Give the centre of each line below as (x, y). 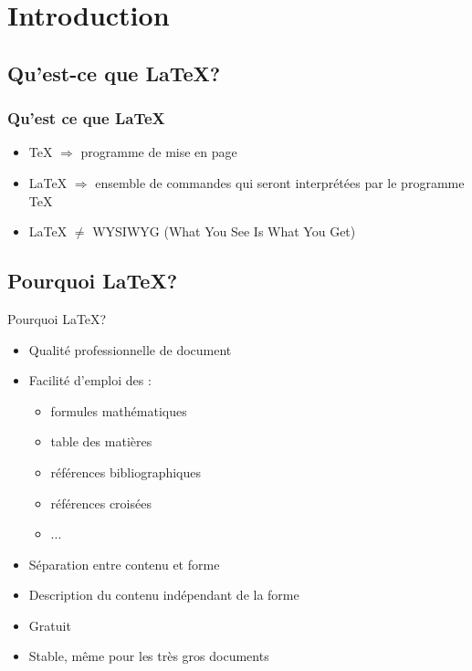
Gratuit (50, 625)
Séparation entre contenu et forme (124, 564)
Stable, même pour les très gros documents (149, 656)
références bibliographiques (126, 472)
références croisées (101, 503)
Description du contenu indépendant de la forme (164, 595)
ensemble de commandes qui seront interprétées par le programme (280, 182)
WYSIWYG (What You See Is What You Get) (224, 231)
